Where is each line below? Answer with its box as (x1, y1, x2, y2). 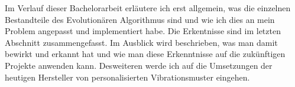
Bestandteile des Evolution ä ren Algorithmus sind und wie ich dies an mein (5, 13, 275, 25)
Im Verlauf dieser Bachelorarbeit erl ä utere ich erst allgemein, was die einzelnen (5, 2, 291, 14)
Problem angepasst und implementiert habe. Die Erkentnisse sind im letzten (5, 25, 281, 37)
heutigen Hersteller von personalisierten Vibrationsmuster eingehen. (5, 71, 250, 83)
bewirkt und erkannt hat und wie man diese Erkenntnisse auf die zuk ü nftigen (5, 48, 286, 60)
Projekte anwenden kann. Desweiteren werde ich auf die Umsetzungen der (5, 59, 273, 71)
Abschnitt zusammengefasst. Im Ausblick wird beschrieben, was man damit (5, 36, 278, 48)
